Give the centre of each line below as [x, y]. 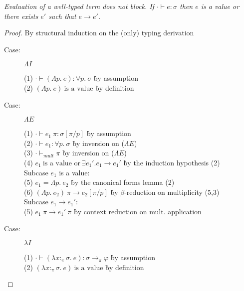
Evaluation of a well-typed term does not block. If [79, 6]
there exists [21, 16]
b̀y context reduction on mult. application [137, 211]
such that [62, 16]
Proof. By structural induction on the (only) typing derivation [99, 33]
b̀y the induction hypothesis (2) [172, 162]
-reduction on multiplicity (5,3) [172, 192]
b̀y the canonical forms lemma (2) [123, 182]
